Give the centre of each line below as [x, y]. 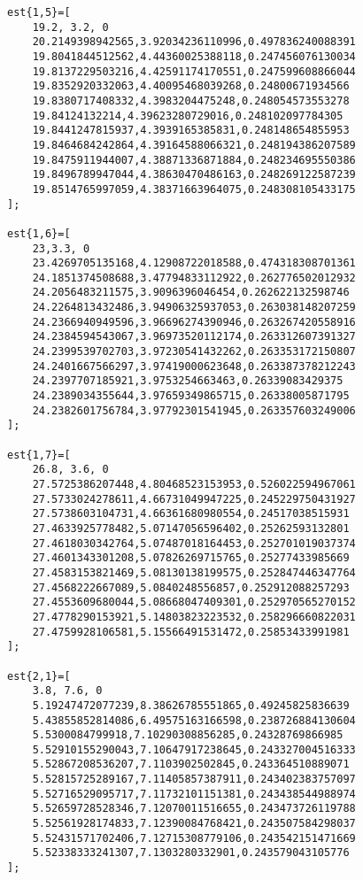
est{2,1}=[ [39, 676]
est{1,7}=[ [39, 455]
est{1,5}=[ [39, 12]
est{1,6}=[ [39, 233]
